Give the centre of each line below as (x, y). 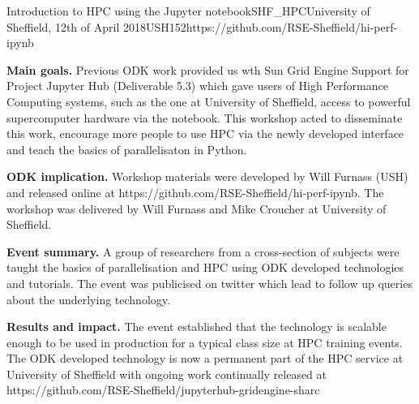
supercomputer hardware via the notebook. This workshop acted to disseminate (205, 117)
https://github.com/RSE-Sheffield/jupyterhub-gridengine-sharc (163, 390)
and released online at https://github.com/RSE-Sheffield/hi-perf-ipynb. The (195, 192)
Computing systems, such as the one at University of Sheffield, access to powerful (209, 101)
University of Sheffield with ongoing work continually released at (167, 374)
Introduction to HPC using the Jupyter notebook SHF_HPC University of (188, 11)
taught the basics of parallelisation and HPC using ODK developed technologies (205, 267)
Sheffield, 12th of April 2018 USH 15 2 (96, 26)
